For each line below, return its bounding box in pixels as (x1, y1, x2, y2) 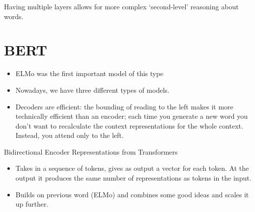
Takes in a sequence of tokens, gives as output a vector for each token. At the (15, 163, 249, 173)
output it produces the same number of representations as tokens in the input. (15, 173, 252, 183)
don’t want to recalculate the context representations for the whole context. (15, 120, 243, 131)
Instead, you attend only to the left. (15, 130, 124, 140)
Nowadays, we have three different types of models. (15, 84, 170, 95)
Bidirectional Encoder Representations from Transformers (4, 146, 178, 157)
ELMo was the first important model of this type (15, 68, 164, 79)
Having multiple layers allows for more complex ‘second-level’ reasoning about (4, 1, 239, 11)
